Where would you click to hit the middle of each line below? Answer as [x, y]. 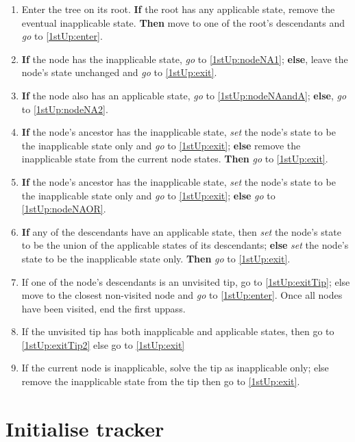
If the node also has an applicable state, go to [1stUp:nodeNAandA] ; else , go [184, 95]
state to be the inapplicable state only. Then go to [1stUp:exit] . [156, 258]
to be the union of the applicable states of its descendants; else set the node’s [185, 245]
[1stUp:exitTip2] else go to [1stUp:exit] [103, 344]
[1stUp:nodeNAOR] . [64, 209]
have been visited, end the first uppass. [103, 308]
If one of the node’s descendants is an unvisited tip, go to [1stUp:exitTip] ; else [186, 281]
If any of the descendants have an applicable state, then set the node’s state [181, 231]
